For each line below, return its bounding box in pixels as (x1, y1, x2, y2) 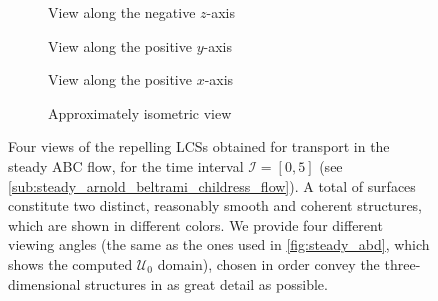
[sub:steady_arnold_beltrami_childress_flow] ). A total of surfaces (8, 175, 416, 196)
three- (384, 253, 421, 274)
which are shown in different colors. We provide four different (8, 214, 383, 235)
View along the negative (48, 2, 196, 22)
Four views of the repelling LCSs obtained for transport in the (8, 136, 390, 157)
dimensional (8, 273, 81, 294)
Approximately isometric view (48, 102, 232, 123)
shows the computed (8, 253, 133, 274)
